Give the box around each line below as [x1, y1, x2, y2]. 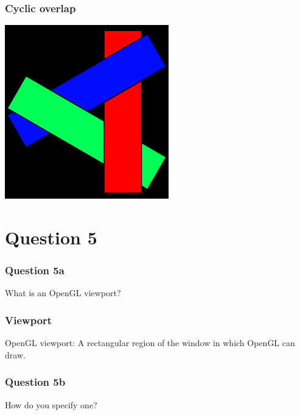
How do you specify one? [5, 398, 97, 411]
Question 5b [5, 374, 66, 389]
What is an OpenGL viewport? [5, 286, 121, 299]
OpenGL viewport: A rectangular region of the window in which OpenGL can [5, 336, 295, 349]
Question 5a [5, 263, 65, 278]
